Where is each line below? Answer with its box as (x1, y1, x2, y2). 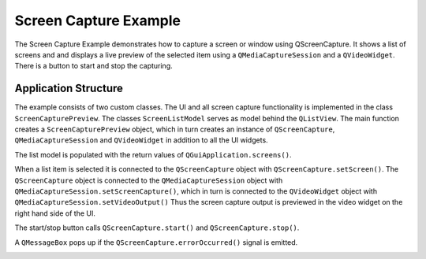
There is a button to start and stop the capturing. (14, 61, 173, 71)
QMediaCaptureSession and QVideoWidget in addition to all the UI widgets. (14, 135, 268, 145)
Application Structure (14, 82, 124, 95)
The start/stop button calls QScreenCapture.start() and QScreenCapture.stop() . (14, 223, 300, 232)
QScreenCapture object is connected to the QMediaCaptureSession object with (14, 176, 283, 185)
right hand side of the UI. (14, 209, 96, 218)
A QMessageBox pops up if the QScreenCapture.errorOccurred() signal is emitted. (14, 237, 298, 247)
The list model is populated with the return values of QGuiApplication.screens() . (14, 150, 292, 159)
